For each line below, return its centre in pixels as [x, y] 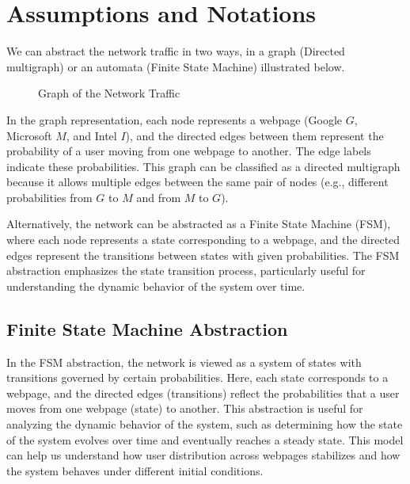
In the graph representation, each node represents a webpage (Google [175, 119]
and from [159, 197]
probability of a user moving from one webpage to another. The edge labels [189, 151]
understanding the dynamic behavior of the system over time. [156, 286]
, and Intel [91, 135]
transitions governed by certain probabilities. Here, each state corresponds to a [197, 377]
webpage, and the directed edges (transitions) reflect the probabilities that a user [203, 393]
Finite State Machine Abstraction [147, 328]
